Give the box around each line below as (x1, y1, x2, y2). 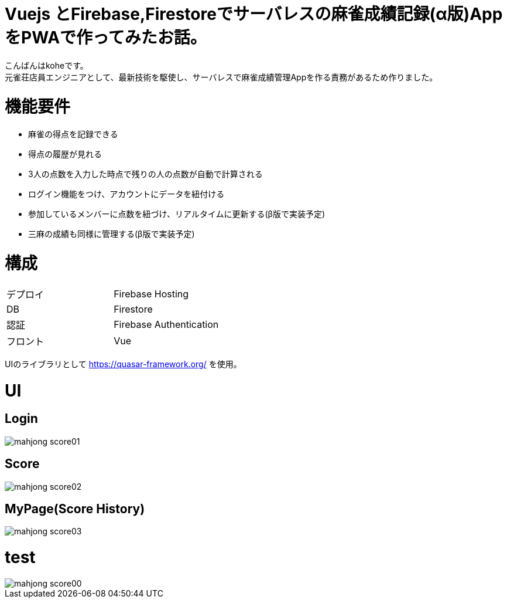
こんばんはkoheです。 (5, 60, 88, 70)
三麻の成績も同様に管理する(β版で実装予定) (28, 229, 195, 239)
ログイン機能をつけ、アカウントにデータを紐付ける (28, 189, 225, 199)
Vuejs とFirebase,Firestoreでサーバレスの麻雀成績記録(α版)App (5, 4, 503, 24)
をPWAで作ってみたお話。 (5, 28, 207, 48)
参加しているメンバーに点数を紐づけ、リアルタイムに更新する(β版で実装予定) (28, 209, 326, 219)
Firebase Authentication (114, 318, 219, 330)
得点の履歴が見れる (28, 149, 102, 160)
